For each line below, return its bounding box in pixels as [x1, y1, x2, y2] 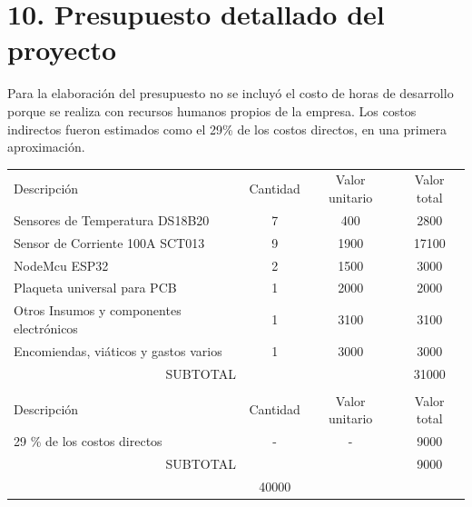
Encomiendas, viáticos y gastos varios [14, 341, 222, 360]
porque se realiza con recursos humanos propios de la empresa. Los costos [7, 101, 417, 120]
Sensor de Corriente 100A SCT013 [14, 233, 205, 252]
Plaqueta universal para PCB [14, 278, 177, 297]
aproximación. [7, 137, 85, 156]
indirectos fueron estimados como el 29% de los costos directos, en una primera [7, 119, 447, 138]
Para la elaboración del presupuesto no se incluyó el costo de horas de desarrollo [7, 84, 454, 103]
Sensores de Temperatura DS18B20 [14, 210, 210, 229]
